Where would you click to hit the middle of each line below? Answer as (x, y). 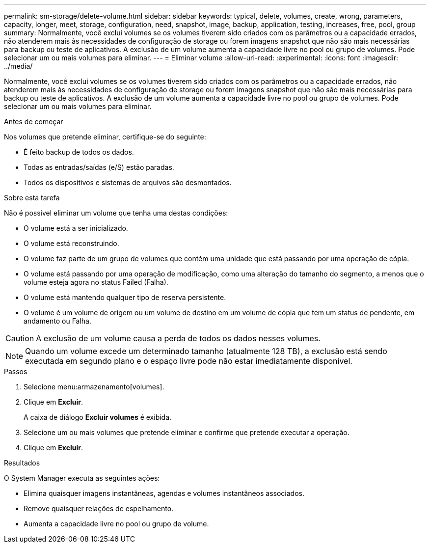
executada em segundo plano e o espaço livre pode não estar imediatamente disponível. (189, 361)
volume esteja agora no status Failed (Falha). (96, 282)
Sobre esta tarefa (32, 198)
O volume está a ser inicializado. (76, 228)
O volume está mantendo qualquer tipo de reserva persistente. (125, 297)
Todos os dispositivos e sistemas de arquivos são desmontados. (128, 182)
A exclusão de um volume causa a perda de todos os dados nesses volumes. (178, 338)
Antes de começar (34, 122)
